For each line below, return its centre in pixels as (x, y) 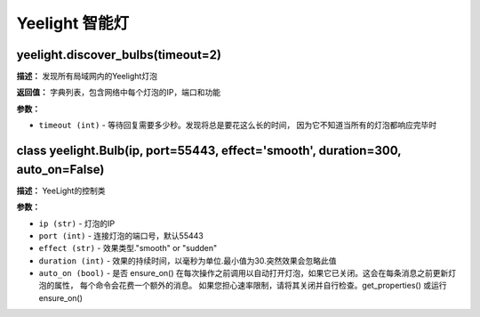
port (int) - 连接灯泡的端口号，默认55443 (121, 235)
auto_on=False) (60, 169)
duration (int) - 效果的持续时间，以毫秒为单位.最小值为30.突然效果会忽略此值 (188, 260)
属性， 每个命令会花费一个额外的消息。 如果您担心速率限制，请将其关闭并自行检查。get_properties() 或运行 (250, 286)
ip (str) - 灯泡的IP (77, 224)
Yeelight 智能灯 (72, 23)
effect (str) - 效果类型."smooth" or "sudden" (128, 248)
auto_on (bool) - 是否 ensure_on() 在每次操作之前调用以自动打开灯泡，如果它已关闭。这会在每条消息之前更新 (244, 273)
